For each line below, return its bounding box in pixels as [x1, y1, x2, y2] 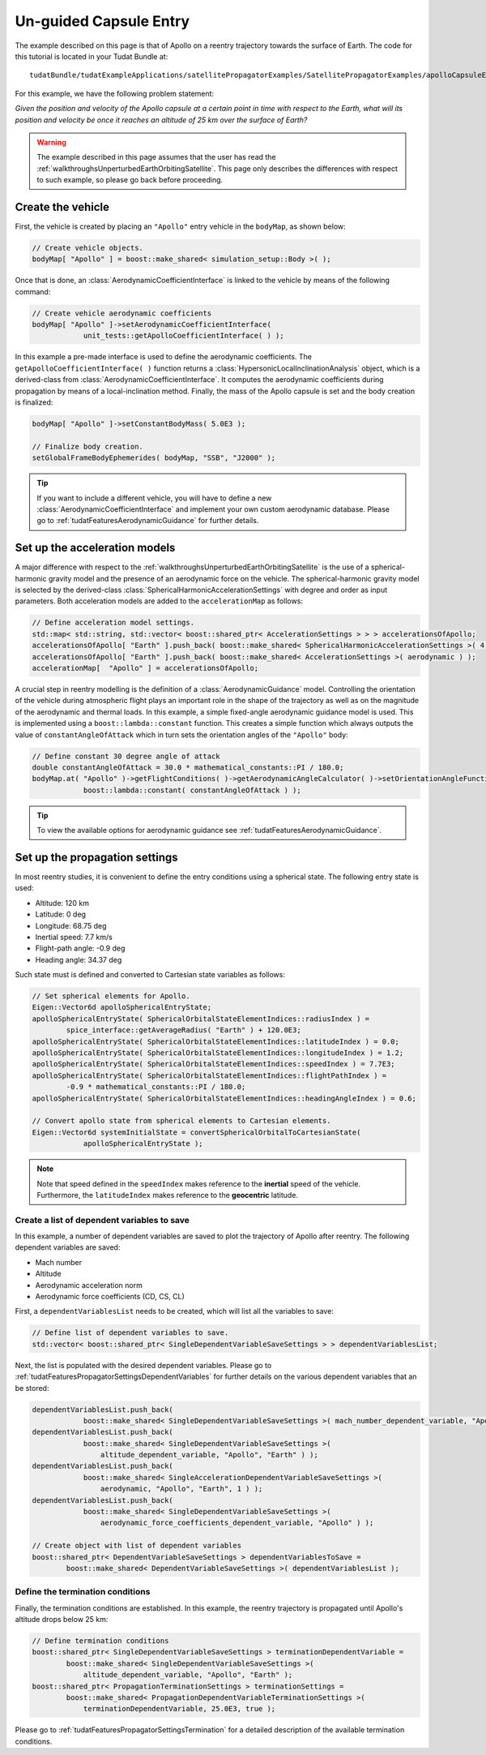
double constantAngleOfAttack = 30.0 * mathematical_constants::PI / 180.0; [32, 762, 344, 772]
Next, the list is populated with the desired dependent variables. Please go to [15, 1360, 272, 1370]
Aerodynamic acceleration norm [35, 1280, 143, 1289]
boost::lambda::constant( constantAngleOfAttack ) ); [83, 785, 301, 795]
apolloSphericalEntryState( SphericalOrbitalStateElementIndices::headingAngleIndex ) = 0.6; [32, 1093, 417, 1103]
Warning [36, 137, 66, 147]
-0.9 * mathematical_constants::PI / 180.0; [66, 1083, 246, 1092]
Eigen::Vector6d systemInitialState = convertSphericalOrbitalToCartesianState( [32, 1127, 361, 1137]
